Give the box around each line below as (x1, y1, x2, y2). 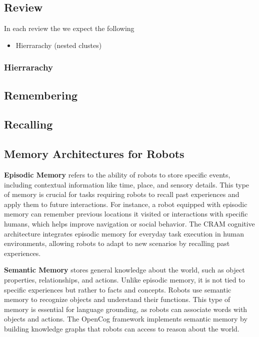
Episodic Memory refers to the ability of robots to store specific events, (4, 169, 230, 179)
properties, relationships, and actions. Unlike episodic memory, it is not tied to (4, 274, 245, 284)
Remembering (4, 87, 78, 102)
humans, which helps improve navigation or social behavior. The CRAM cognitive (4, 218, 255, 228)
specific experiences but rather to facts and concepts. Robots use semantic (4, 284, 231, 294)
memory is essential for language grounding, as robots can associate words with (4, 303, 247, 314)
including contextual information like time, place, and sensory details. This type (4, 179, 249, 189)
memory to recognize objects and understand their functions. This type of (4, 294, 230, 304)
